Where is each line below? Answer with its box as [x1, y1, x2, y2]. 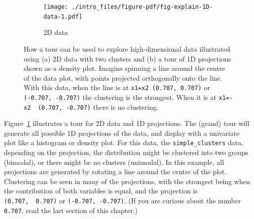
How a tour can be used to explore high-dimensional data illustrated [24, 43, 230, 54]
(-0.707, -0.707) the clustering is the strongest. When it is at [24, 92, 217, 102]
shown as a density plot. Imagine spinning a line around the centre [24, 63, 225, 73]
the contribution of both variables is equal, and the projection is [4, 186, 198, 196]
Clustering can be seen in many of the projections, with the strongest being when [4, 176, 250, 186]
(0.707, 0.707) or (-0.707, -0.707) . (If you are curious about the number [4, 195, 241, 206]
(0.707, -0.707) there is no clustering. [37, 101, 159, 112]
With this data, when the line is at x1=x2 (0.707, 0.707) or [24, 82, 210, 93]
